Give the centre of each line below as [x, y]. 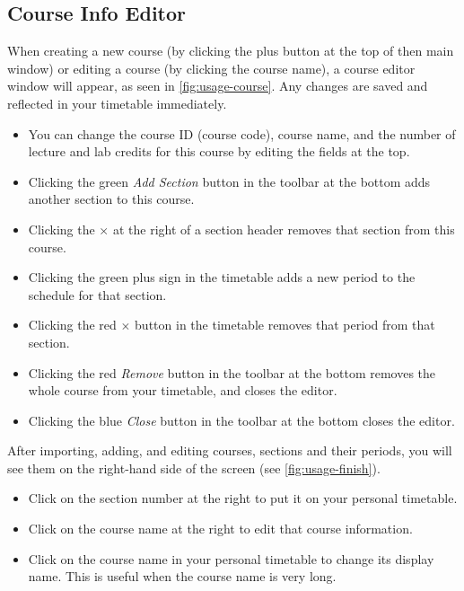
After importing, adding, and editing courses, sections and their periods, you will [230, 450]
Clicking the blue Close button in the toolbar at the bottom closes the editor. [241, 420]
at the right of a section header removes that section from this [284, 229]
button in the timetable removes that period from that [285, 325]
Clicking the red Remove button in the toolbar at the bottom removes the [232, 372]
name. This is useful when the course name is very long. [182, 576]
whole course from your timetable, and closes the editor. [183, 390]
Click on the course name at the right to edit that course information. [220, 529]
